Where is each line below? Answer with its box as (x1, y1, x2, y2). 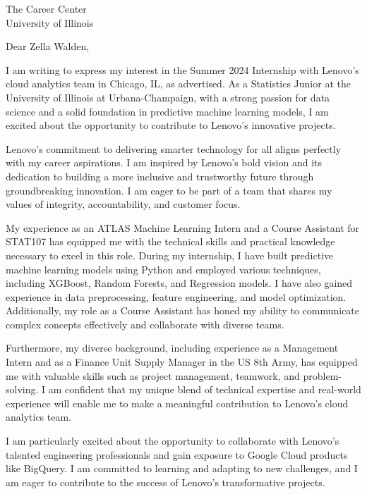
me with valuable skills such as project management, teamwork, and (6, 368, 300, 383)
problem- (303, 368, 342, 383)
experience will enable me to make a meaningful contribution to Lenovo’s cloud (6, 395, 349, 410)
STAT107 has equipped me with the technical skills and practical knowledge (6, 234, 335, 249)
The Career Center (6, 1, 87, 16)
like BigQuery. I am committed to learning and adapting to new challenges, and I (6, 461, 358, 476)
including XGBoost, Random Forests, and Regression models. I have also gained (6, 276, 353, 290)
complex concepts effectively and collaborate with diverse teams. (6, 316, 284, 331)
